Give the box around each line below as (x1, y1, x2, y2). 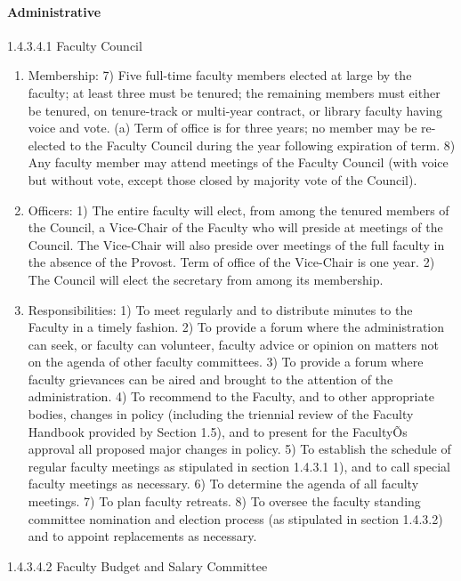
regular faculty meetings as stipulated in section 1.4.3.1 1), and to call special (28, 456, 450, 475)
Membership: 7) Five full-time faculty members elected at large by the (28, 66, 412, 85)
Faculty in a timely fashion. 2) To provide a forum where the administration (28, 318, 445, 336)
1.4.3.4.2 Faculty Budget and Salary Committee (7, 556, 268, 575)
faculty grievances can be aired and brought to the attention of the (28, 369, 393, 388)
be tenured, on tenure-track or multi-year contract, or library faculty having (28, 101, 442, 119)
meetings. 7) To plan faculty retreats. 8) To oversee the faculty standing (28, 492, 421, 511)
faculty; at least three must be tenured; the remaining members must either (28, 83, 441, 101)
